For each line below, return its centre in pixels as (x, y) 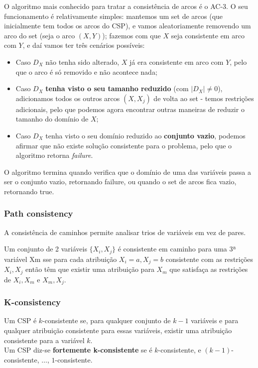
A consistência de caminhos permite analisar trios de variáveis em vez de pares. (125, 232)
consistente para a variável (44, 340)
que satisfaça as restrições (209, 269)
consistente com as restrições (209, 259)
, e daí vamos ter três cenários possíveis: (84, 45)
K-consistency (32, 302)
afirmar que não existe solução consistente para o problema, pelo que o (124, 145)
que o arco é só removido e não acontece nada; (86, 71)
